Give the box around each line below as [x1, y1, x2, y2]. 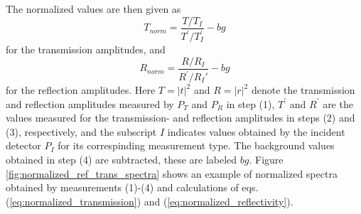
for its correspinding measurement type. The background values [58, 138, 335, 153]
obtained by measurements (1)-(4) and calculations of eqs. [6, 180, 259, 195]
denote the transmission [251, 82, 355, 97]
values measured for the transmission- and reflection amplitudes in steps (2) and [6, 110, 355, 125]
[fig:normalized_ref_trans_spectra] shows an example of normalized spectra [6, 166, 338, 181]
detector [6, 138, 41, 153]
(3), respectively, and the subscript [6, 124, 157, 139]
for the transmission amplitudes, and [6, 42, 166, 56]
